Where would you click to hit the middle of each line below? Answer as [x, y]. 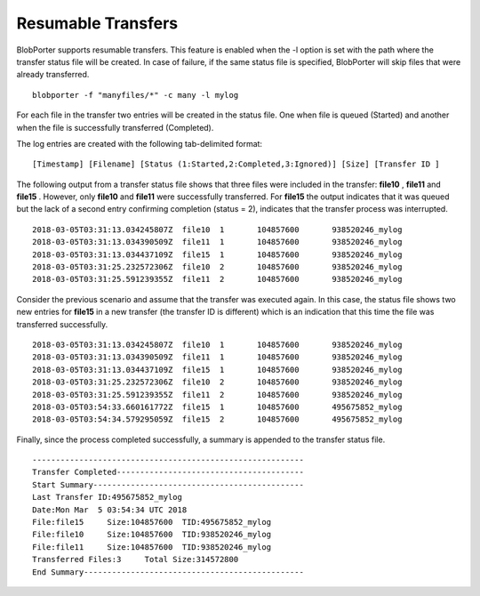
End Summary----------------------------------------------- [168, 572]
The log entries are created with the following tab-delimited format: [139, 143]
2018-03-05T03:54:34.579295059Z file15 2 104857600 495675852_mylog [217, 419]
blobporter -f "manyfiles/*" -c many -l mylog [136, 95]
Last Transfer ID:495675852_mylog [107, 497]
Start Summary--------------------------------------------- [168, 484]
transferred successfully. [62, 324]
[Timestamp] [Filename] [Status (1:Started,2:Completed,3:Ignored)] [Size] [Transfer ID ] [236, 164]
